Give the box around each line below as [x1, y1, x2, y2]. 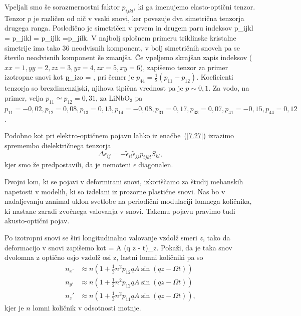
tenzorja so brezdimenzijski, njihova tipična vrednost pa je [5, 83, 183, 93]
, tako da [203, 232, 230, 242]
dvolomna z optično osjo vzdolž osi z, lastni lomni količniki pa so [5, 252, 203, 262]
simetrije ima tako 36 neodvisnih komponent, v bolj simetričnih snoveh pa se [5, 42, 240, 53]
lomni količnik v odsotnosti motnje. [33, 302, 141, 312]
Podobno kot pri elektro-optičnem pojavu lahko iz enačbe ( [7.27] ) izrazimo [5, 130, 234, 141]
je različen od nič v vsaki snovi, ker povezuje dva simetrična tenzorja [34, 13, 244, 23]
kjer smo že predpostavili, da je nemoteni [5, 159, 131, 170]
